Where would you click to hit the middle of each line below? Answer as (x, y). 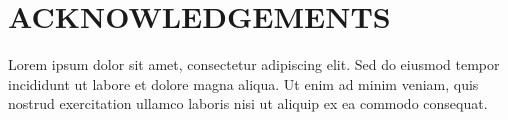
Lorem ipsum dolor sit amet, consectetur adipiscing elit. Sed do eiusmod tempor (254, 64)
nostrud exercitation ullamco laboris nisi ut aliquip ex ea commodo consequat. (248, 103)
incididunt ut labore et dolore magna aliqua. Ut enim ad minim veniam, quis (243, 83)
